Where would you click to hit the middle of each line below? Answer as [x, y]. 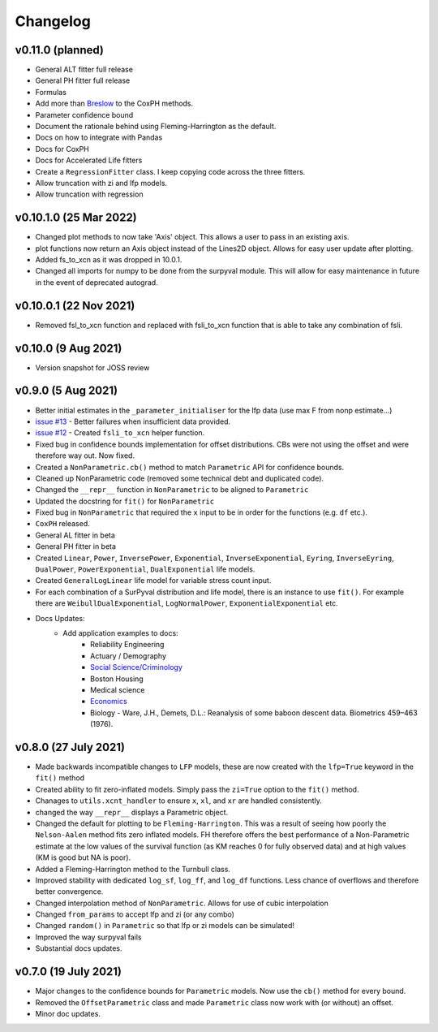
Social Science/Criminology [136, 667]
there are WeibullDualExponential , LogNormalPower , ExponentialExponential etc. [187, 603]
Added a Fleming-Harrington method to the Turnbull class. [133, 869]
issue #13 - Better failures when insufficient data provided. [133, 421]
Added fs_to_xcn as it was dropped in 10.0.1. [109, 260]
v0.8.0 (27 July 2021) [70, 747]
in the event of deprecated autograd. [97, 282]
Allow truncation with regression [89, 194]
